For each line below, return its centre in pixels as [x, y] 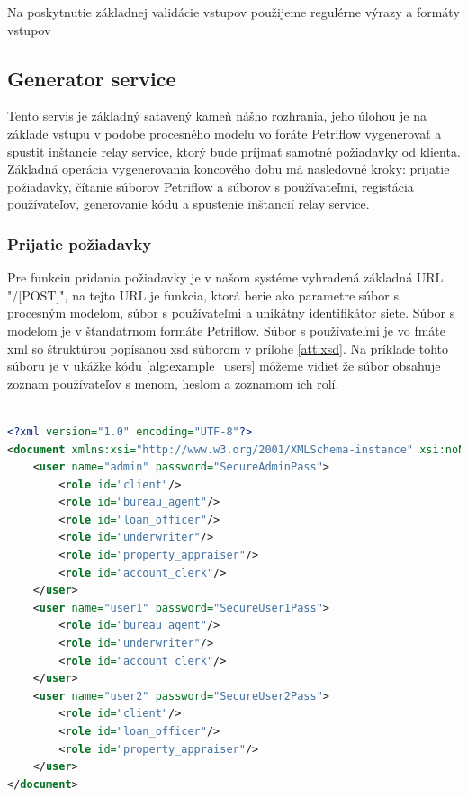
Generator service [92, 78]
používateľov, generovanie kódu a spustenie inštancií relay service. [189, 204]
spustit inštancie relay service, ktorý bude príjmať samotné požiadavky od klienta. [234, 151]
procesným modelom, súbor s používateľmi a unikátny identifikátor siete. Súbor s [231, 313]
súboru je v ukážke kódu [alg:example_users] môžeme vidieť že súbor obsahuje [224, 366]
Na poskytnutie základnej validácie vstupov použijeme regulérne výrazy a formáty [234, 12]
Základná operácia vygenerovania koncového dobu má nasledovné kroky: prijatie [229, 169]
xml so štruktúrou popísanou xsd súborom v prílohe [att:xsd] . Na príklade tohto [228, 348]
